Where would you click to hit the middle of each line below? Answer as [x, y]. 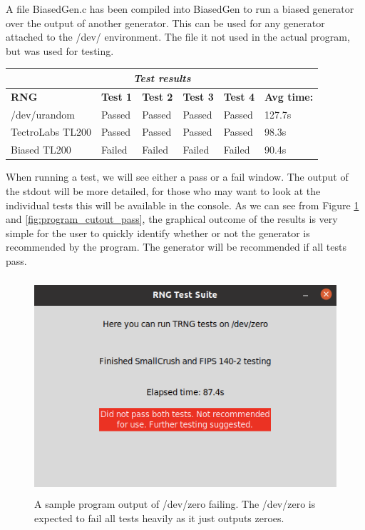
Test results [162, 77]
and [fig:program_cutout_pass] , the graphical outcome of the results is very [172, 219]
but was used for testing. [60, 50]
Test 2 [158, 96]
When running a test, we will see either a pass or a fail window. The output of [177, 177]
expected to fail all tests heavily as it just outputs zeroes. [159, 518]
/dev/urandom [43, 114]
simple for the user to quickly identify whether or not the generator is [158, 232]
